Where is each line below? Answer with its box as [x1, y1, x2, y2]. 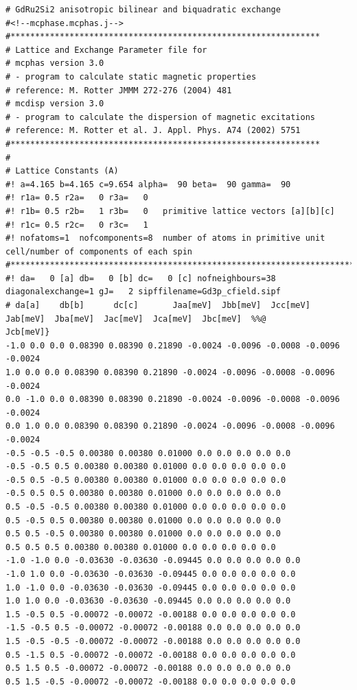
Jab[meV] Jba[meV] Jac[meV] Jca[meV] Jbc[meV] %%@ [5, 313, 266, 324]
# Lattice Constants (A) [5, 166, 119, 176]
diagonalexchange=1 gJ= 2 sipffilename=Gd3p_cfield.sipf [5, 287, 281, 297]
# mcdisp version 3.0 [5, 99, 104, 109]
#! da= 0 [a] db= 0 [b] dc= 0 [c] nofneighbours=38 [5, 273, 276, 283]
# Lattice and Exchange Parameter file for [5, 45, 207, 55]
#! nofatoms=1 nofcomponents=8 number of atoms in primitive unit [5, 233, 325, 243]
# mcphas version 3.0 [5, 58, 104, 69]
